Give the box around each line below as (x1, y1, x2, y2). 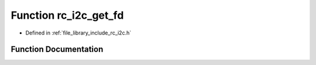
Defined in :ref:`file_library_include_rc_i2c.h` (25, 29, 132, 36)
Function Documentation (11, 45, 104, 54)
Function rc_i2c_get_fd (11, 9, 124, 22)
